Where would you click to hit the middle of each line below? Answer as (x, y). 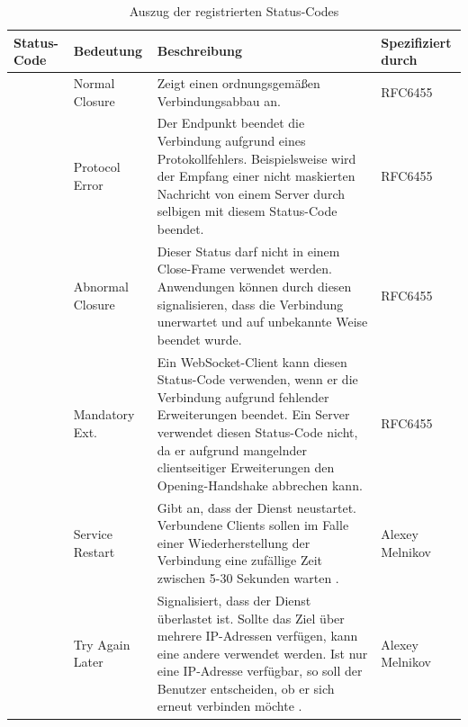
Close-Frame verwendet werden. (244, 269)
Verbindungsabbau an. (219, 100)
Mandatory (104, 414)
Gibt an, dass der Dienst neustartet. (256, 507)
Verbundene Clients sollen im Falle (253, 525)
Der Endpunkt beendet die (231, 123)
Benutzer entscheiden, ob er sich (246, 688)
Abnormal (101, 287)
